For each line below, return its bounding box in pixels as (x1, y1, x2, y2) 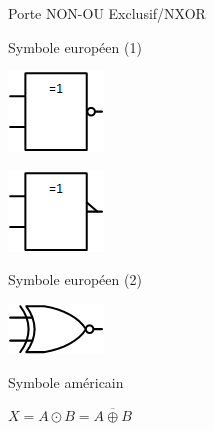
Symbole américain (8, 371, 124, 392)
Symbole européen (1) (8, 36, 142, 57)
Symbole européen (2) (8, 269, 142, 290)
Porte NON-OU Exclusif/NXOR (8, 3, 206, 23)
